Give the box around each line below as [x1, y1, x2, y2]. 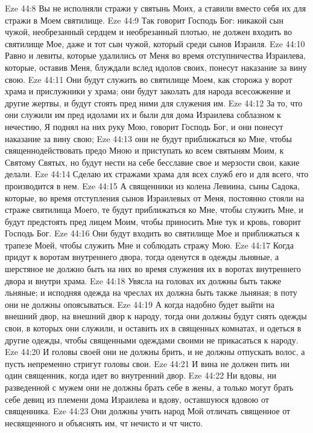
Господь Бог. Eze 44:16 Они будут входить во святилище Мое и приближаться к [5, 227, 300, 239]
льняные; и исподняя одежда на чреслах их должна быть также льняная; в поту [5, 286, 297, 299]
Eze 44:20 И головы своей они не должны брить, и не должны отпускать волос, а [5, 345, 305, 358]
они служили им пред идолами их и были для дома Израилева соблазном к [5, 108, 281, 121]
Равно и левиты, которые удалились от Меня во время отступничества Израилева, [5, 49, 306, 62]
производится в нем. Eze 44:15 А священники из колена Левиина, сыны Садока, [5, 179, 300, 192]
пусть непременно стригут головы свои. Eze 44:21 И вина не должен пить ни [5, 357, 289, 370]
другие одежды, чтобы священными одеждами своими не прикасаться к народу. [5, 333, 299, 346]
